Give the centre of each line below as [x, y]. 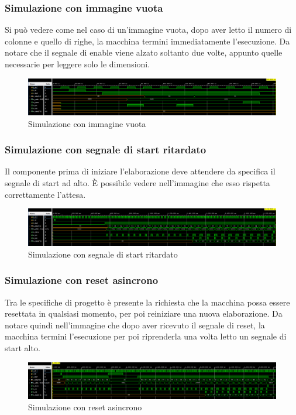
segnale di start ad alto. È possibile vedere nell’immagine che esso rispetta [137, 182]
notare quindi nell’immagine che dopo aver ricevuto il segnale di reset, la [135, 325]
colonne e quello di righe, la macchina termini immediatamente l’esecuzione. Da [147, 41]
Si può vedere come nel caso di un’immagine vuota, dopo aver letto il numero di [148, 30]
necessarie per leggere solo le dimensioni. [78, 64]
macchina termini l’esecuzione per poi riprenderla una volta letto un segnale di [146, 336]
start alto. [23, 348]
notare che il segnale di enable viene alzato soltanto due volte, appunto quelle [144, 52]
